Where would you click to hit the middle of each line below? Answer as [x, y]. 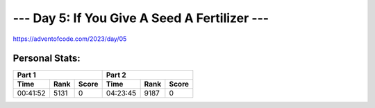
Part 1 [26, 75]
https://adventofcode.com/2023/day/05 [70, 39]
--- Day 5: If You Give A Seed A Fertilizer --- [141, 18]
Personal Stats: [47, 58]
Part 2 [116, 75]
